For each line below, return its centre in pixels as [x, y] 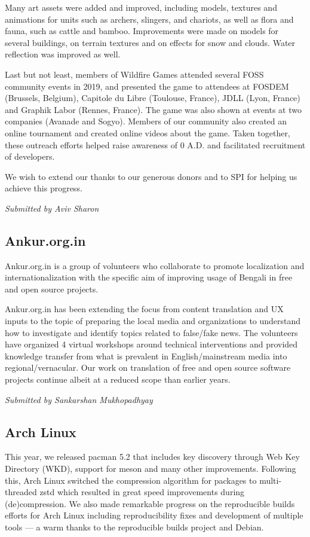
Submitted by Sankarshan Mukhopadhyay [79, 399]
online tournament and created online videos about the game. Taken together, [148, 132]
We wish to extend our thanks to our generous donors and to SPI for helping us [151, 176]
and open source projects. [52, 289]
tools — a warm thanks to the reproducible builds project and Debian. [134, 527]
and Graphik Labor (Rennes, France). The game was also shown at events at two [153, 109]
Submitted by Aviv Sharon [52, 208]
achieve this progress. [44, 188]
